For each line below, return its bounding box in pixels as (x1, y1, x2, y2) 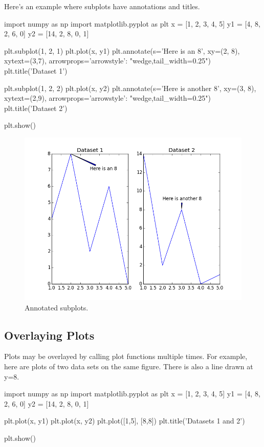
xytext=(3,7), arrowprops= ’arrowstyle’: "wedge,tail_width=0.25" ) (4, 55, 211, 66)
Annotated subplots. (25, 302, 89, 312)
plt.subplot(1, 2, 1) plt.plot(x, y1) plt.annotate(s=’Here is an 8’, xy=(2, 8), (4, 45, 240, 56)
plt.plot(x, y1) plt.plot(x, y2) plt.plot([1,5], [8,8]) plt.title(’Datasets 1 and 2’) (4, 415, 245, 426)
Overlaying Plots (4, 327, 95, 343)
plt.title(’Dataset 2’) (4, 102, 68, 113)
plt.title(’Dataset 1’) (4, 65, 68, 76)
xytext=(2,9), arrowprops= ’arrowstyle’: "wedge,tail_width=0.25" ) (4, 93, 211, 103)
